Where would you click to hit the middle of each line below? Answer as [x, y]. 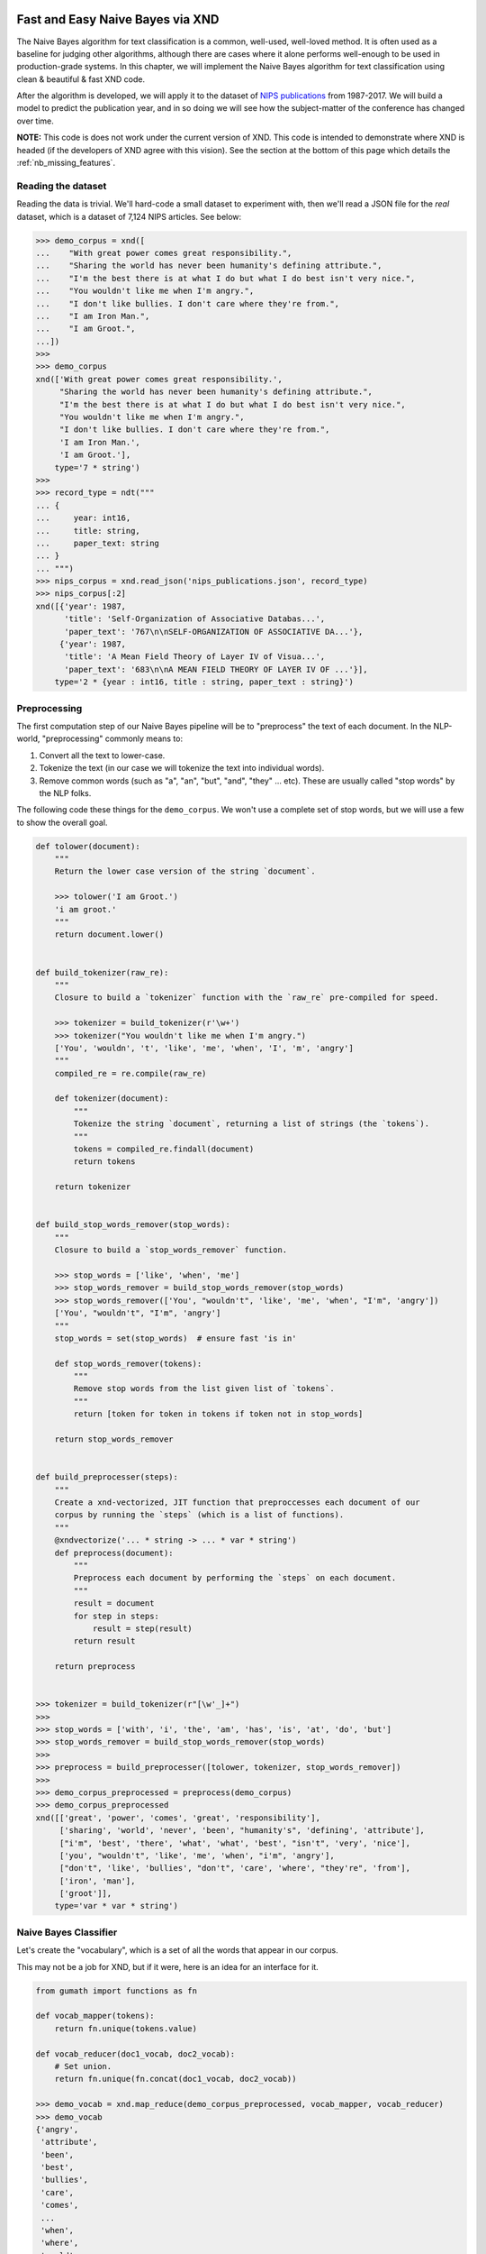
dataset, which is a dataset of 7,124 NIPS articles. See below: [129, 216]
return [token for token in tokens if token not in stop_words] [218, 1414]
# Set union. [83, 2066]
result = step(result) [142, 1628]
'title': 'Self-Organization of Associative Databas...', [195, 619]
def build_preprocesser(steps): [107, 1477]
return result [104, 1641]
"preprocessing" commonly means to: [112, 738]
